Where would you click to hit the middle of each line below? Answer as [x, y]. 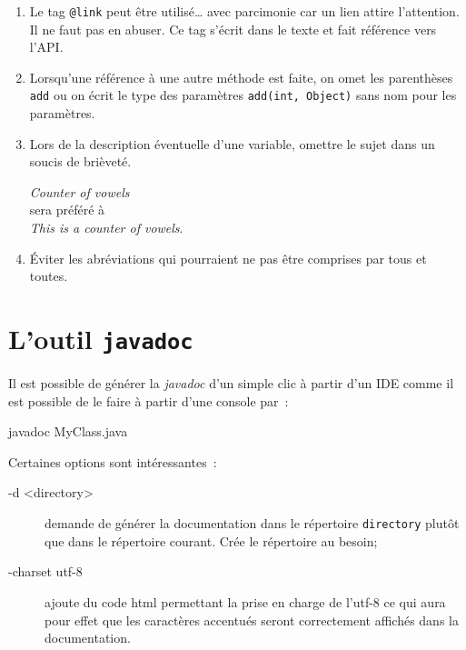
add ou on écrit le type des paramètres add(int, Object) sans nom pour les [243, 95]
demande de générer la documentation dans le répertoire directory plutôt [252, 523]
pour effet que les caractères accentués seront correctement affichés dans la [252, 620]
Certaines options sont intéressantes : [113, 461]
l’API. [46, 47]
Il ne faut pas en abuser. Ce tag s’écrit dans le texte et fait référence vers [233, 29]
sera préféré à [67, 210]
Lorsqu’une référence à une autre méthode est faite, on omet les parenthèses [241, 77]
